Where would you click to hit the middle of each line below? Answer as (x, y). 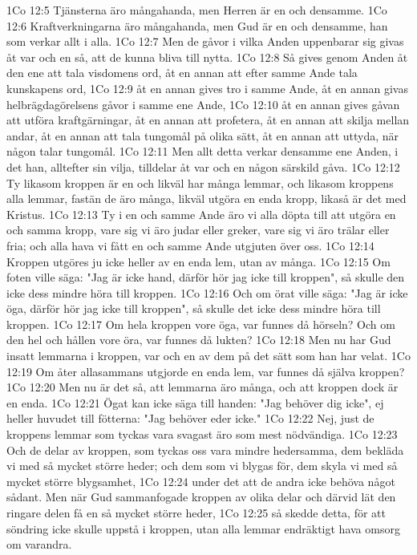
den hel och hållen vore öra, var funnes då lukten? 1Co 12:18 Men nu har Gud (199, 340)
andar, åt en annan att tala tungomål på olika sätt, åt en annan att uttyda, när (203, 135)
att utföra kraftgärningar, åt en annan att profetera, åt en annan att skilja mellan (208, 120)
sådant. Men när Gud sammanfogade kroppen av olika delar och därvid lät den (201, 497)
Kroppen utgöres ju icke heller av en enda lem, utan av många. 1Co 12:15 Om (198, 261)
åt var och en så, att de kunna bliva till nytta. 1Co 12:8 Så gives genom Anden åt (207, 57)
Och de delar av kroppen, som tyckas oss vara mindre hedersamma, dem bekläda (205, 450)
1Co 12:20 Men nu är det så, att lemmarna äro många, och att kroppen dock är (202, 387)
